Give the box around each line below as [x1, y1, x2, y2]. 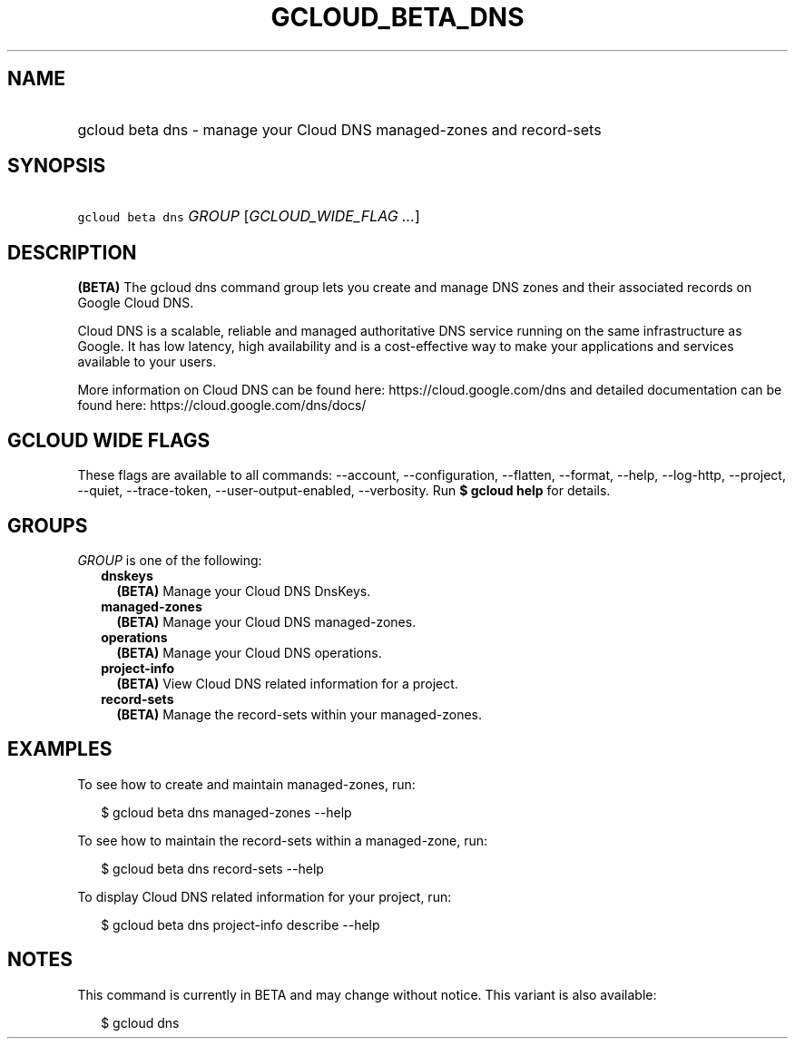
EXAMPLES [7, 738, 113, 761]
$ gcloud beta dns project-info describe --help [101, 916, 380, 933]
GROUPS [7, 513, 88, 537]
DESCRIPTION [7, 240, 137, 264]
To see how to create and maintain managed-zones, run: [77, 776, 416, 792]
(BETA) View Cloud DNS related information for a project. [116, 675, 458, 691]
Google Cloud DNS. [77, 295, 194, 311]
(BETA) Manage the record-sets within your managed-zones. [116, 706, 483, 722]
